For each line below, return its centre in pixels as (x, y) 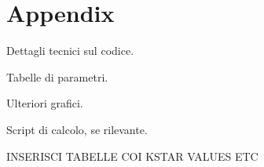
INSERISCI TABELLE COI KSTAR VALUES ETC (132, 156)
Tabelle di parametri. (57, 76)
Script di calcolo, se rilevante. (77, 129)
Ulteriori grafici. (45, 103)
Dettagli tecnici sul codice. (70, 51)
